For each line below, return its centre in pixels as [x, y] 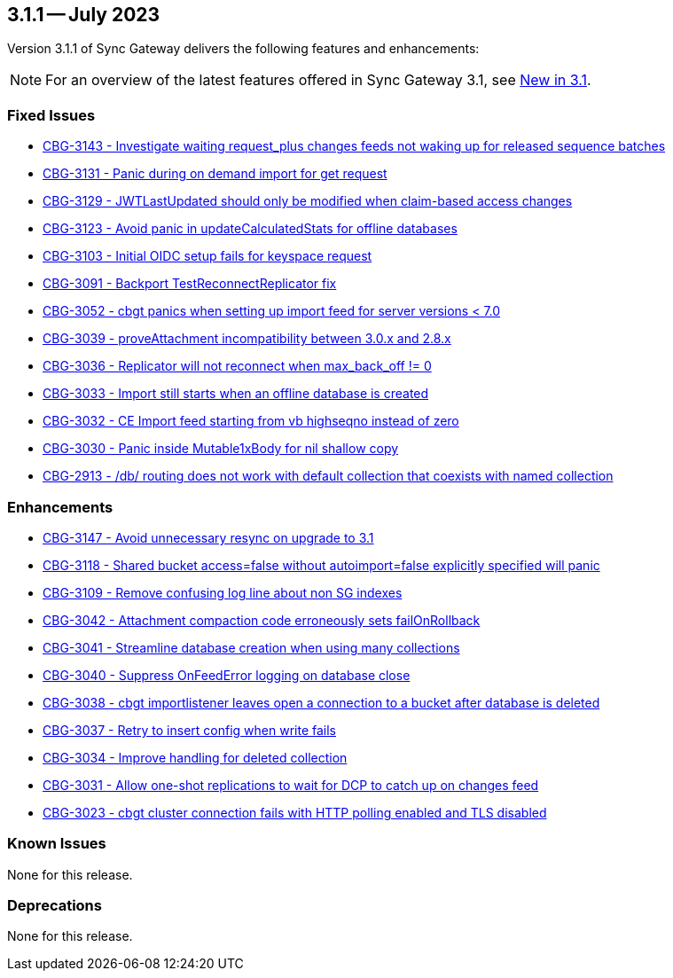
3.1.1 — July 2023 [84, 15]
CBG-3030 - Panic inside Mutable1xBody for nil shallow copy [221, 449]
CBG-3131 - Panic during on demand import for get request [215, 174]
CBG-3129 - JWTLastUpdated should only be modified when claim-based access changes [308, 201]
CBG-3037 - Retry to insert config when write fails [189, 730]
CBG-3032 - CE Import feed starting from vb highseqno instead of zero [251, 421]
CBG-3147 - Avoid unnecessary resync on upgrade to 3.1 [208, 537]
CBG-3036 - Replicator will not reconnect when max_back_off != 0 [237, 366]
